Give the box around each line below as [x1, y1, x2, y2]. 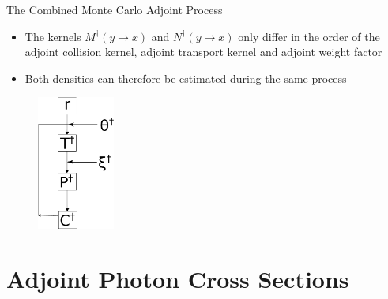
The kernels [24, 28, 81, 44]
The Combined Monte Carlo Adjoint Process [6, 2, 223, 17]
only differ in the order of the [238, 28, 380, 44]
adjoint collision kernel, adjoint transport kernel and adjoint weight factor [24, 43, 382, 60]
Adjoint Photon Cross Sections [6, 262, 349, 294]
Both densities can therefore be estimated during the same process [24, 69, 347, 86]
